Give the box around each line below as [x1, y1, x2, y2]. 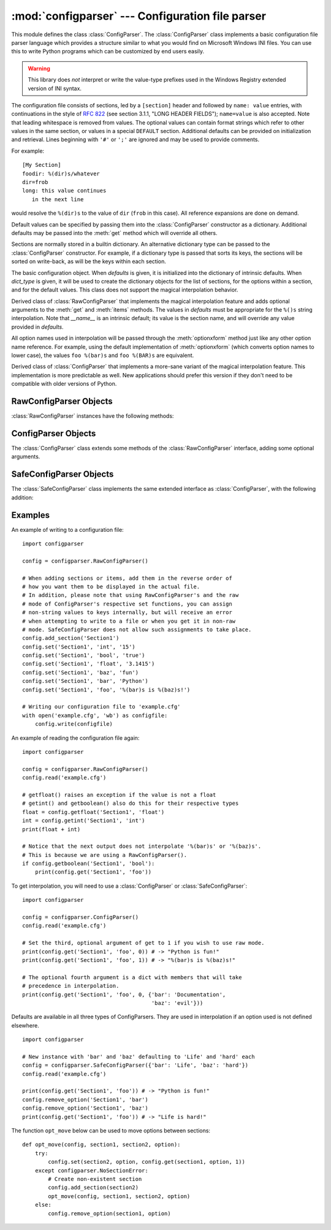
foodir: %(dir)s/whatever [22, 170, 101, 177]
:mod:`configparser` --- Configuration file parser [11, 9, 267, 23]
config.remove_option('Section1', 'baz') [22, 1105, 148, 1112]
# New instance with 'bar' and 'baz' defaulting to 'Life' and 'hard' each [22, 1053, 255, 1060]
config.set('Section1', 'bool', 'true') [22, 652, 145, 659]
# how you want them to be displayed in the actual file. [22, 583, 200, 590]
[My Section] [22, 161, 61, 169]
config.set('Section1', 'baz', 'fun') [22, 669, 139, 676]
